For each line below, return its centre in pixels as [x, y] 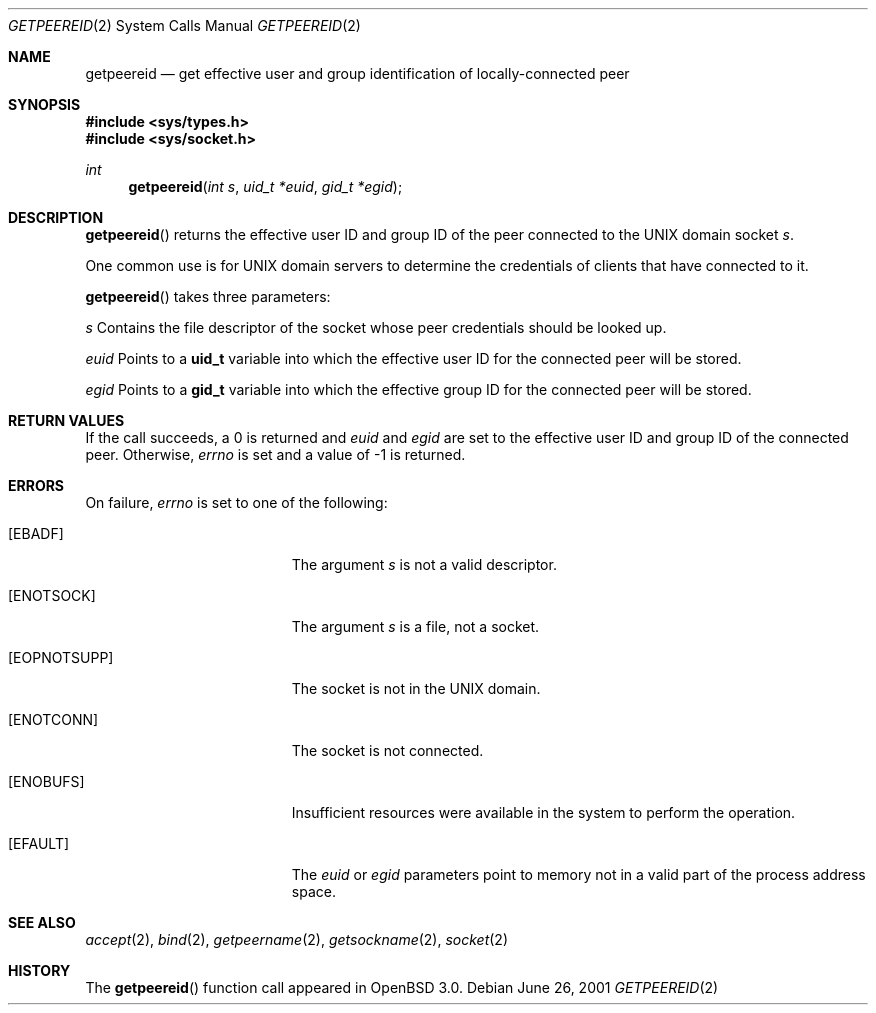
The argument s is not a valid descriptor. [424, 564]
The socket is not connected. [387, 750]
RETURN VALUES [66, 420]
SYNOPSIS [44, 104]
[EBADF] [36, 533]
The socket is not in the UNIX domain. [416, 688]
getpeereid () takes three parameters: [208, 296]
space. [313, 891]
